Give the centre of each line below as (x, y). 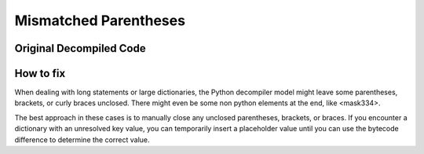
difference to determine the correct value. (82, 139)
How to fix (40, 73)
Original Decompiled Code (80, 48)
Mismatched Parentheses (100, 20)
